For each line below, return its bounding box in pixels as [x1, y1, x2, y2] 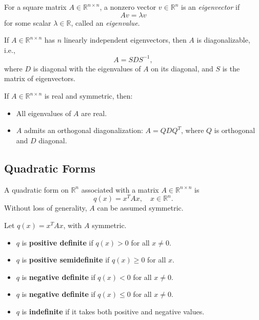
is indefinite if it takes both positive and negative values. [22, 306, 205, 316]
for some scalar [4, 17, 51, 28]
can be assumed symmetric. [97, 202, 184, 213]
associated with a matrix [81, 184, 159, 195]
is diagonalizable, [196, 34, 250, 45]
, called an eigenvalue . [71, 17, 140, 28]
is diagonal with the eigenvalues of [33, 63, 141, 73]
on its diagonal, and [151, 63, 213, 73]
